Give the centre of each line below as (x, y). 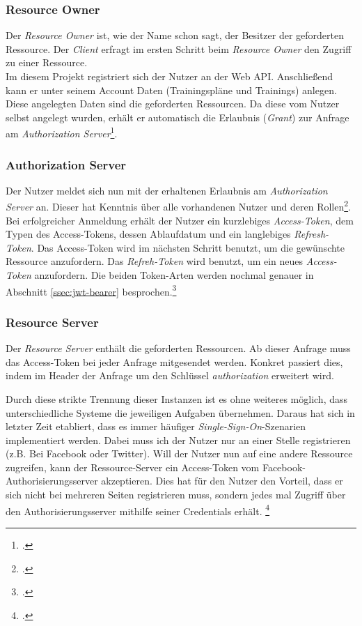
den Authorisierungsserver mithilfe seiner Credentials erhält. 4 (138, 510)
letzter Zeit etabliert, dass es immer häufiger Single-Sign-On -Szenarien (156, 426)
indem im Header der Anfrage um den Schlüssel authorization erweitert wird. (170, 375)
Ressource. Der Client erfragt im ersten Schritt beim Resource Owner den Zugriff (179, 48)
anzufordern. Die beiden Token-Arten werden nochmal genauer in (174, 275)
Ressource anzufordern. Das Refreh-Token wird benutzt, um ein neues (155, 261)
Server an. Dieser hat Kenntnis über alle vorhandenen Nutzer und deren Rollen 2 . (178, 206)
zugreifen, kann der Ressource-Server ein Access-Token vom (133, 467)
